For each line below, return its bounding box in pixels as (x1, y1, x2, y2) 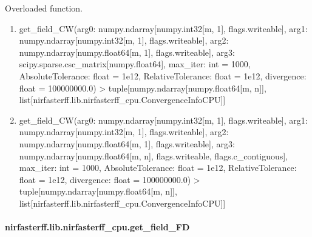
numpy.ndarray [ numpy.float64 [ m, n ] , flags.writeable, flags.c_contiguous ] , (19, 149, 288, 162)
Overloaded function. (5, 2, 83, 14)
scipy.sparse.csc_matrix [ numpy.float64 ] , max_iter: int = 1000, (19, 58, 251, 70)
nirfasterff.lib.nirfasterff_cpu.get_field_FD (5, 221, 190, 233)
